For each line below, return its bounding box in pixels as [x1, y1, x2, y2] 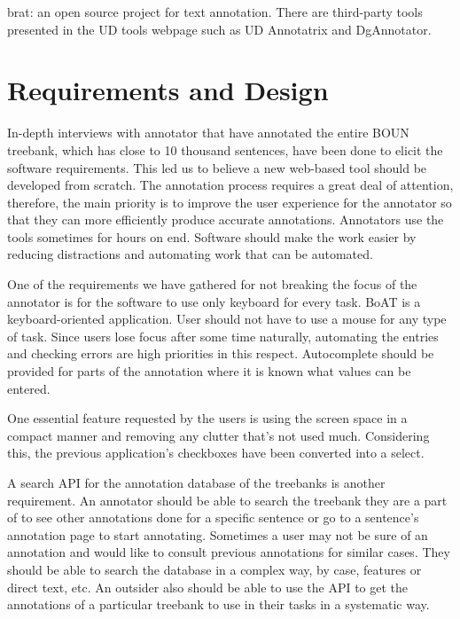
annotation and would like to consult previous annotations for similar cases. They [7, 543, 450, 561]
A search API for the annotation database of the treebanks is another [7, 474, 386, 491]
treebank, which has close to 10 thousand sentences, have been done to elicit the [7, 140, 443, 159]
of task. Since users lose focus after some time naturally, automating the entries [7, 326, 439, 345]
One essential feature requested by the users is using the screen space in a [7, 409, 408, 427]
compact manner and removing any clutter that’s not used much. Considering [7, 426, 430, 444]
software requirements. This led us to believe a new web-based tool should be [7, 158, 427, 176]
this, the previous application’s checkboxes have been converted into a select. [7, 443, 425, 462]
